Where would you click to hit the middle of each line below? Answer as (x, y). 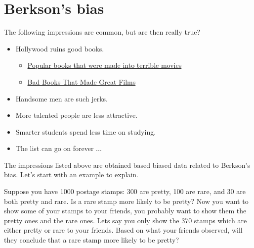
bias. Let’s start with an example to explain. (71, 174)
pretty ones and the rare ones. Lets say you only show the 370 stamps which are (126, 220)
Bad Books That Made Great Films (82, 81)
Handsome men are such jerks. (62, 98)
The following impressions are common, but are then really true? (102, 32)
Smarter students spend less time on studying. (86, 131)
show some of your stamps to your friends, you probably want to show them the (125, 211)
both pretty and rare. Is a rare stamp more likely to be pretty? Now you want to (126, 201)
